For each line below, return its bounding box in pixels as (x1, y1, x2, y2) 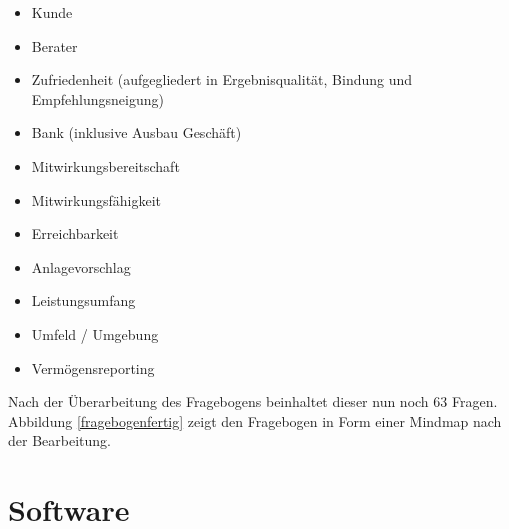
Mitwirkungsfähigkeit (31, 189, 162, 210)
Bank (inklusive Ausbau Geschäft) (31, 122, 242, 143)
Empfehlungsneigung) (31, 88, 164, 109)
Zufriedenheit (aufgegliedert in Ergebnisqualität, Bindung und (31, 69, 413, 90)
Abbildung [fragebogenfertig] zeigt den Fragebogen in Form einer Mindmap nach (8, 410, 502, 431)
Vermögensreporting (31, 357, 155, 378)
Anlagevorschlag (31, 256, 131, 277)
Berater (31, 35, 78, 56)
